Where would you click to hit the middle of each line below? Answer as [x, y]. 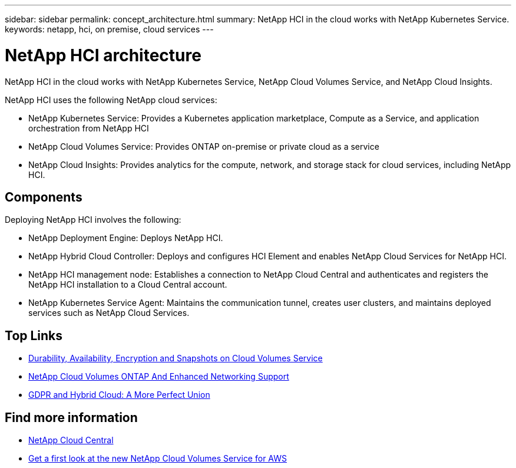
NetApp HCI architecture [103, 55]
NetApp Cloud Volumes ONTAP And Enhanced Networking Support [159, 377]
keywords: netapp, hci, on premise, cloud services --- [109, 29]
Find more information [71, 417]
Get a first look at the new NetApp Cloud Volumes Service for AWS [158, 459]
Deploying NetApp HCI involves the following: [93, 220]
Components [44, 197]
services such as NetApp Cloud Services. [109, 313]
